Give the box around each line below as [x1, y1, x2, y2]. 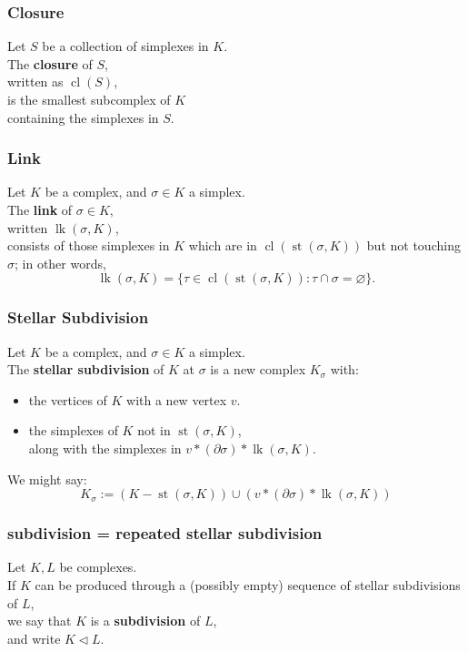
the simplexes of [28, 421, 118, 440]
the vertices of [28, 390, 107, 409]
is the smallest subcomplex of [7, 90, 171, 108]
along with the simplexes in [28, 438, 182, 457]
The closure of [7, 54, 93, 73]
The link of [7, 200, 73, 219]
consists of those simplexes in [7, 236, 170, 255]
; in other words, [15, 253, 106, 272]
